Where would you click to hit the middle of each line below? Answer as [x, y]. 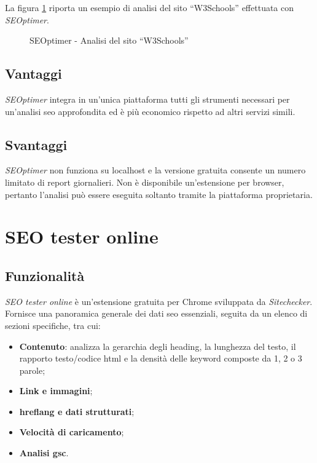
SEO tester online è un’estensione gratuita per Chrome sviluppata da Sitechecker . [159, 301]
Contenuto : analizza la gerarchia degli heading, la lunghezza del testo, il [158, 346]
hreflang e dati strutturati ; [77, 411]
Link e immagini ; [56, 391]
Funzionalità [45, 275]
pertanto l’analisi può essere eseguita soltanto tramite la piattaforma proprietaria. [159, 194]
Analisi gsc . [44, 453]
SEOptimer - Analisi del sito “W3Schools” [109, 40]
